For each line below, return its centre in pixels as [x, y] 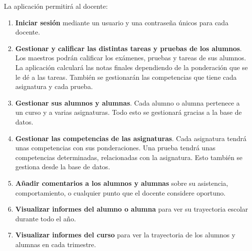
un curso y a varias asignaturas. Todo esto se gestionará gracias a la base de [128, 112]
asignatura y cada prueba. [54, 86]
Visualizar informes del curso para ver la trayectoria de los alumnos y [125, 235]
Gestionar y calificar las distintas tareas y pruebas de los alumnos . [128, 48]
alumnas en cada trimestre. [56, 244]
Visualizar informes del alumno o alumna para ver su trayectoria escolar [132, 209]
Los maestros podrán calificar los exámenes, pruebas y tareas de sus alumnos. [131, 58]
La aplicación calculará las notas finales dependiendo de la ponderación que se [132, 67]
